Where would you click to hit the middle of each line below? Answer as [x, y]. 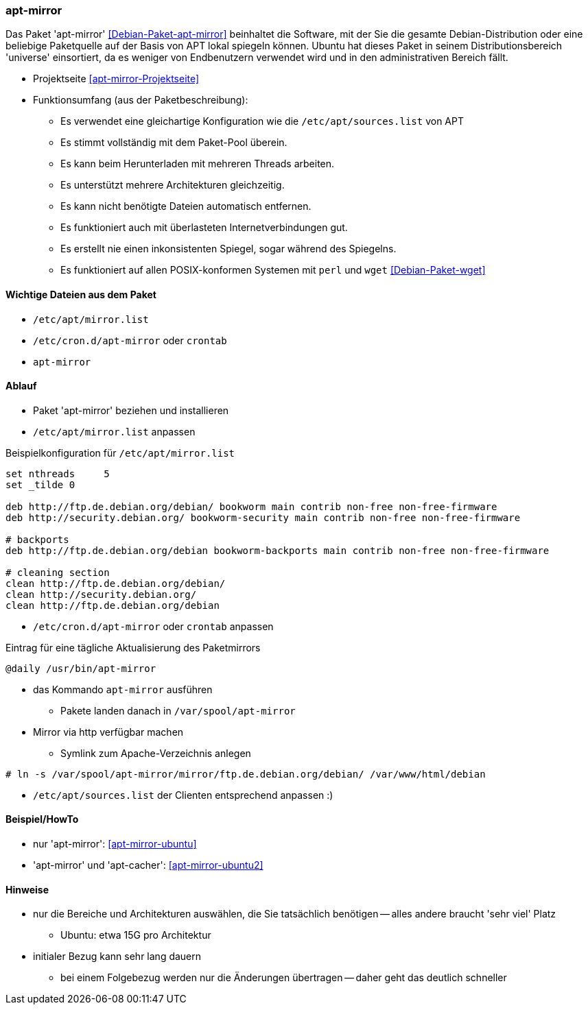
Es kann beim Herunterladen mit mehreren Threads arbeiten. [198, 164]
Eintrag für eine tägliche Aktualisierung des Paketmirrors [133, 647]
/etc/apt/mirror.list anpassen [114, 431]
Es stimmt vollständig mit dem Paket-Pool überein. [174, 143]
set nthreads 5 [58, 473]
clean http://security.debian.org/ [101, 594]
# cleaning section [58, 572]
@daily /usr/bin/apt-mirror [81, 668]
